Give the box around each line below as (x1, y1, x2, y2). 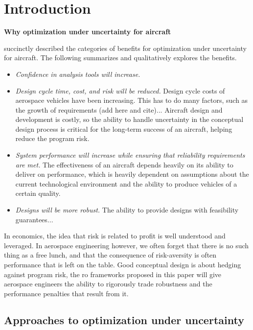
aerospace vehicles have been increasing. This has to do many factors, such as (15, 95, 248, 105)
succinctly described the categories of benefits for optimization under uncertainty (4, 43, 247, 53)
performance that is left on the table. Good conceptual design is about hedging (4, 259, 241, 269)
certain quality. (15, 188, 61, 198)
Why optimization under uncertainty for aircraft (4, 26, 171, 37)
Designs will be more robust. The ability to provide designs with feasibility (15, 205, 239, 215)
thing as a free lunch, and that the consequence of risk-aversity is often (4, 250, 217, 260)
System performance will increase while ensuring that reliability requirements (15, 150, 245, 160)
